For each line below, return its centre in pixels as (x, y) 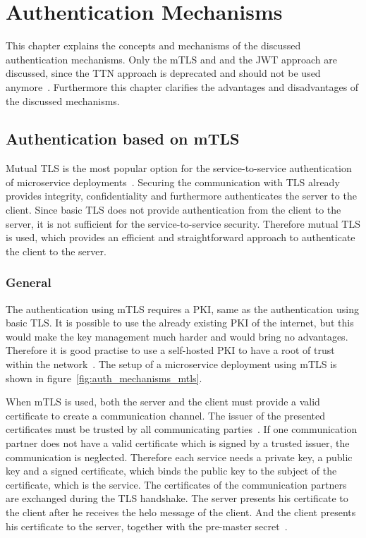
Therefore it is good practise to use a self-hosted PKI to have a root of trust (170, 350)
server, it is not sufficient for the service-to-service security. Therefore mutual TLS (183, 223)
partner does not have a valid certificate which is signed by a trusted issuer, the (178, 443)
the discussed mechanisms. (63, 100)
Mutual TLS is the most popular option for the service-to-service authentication (179, 168)
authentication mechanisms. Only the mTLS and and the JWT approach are (172, 59)
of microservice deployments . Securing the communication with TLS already (173, 182)
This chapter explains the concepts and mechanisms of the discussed (153, 45)
